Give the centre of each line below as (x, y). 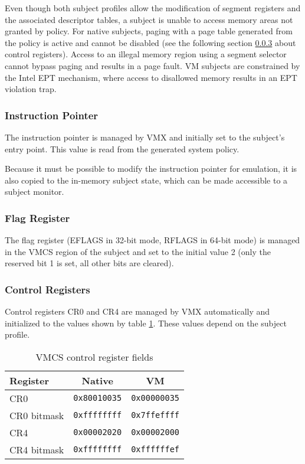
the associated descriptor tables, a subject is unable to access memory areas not (149, 19)
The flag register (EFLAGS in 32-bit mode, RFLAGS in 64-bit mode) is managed (152, 240)
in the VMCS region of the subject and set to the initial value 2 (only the (138, 251)
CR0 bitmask (37, 415)
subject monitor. (35, 192)
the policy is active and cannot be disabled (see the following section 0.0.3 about (150, 42)
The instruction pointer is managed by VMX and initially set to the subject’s (145, 137)
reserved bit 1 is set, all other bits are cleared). (89, 263)
